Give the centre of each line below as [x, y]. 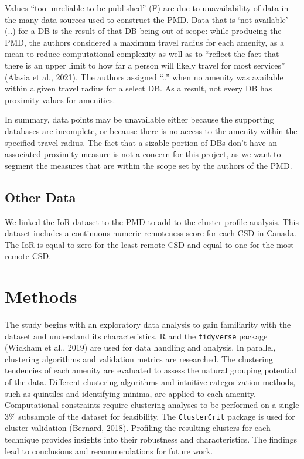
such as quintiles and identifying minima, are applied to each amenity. [130, 393]
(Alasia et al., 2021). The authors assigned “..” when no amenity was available [144, 76]
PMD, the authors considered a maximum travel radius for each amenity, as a [144, 42]
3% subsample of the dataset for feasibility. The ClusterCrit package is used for [150, 416]
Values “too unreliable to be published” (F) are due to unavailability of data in [147, 8]
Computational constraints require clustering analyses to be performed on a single [152, 405]
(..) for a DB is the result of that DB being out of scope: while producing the [143, 31]
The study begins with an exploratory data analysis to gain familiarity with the [148, 324]
